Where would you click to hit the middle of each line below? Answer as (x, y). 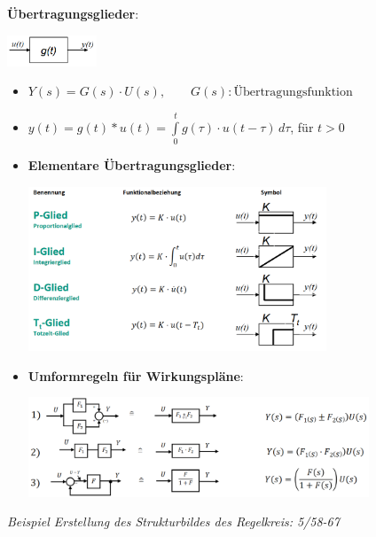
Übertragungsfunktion (293, 93)
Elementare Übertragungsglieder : (132, 165)
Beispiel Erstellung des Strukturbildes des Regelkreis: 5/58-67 (173, 521)
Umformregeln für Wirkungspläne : (136, 375)
